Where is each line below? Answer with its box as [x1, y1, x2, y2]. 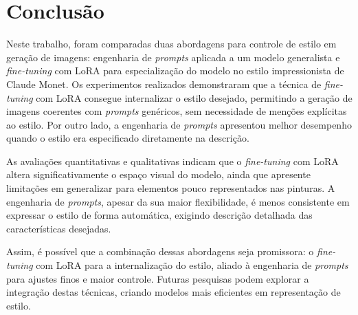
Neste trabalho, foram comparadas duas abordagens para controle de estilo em [6, 36, 337, 51]
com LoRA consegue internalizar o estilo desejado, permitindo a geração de [36, 90, 353, 105]
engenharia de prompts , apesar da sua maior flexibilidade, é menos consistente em [6, 194, 350, 208]
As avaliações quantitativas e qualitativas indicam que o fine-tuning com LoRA [6, 153, 339, 168]
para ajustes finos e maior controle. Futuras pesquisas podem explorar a [6, 271, 309, 285]
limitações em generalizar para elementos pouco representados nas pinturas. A [6, 181, 335, 195]
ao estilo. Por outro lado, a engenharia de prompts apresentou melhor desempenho [6, 117, 352, 131]
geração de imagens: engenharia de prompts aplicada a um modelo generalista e [6, 50, 340, 64]
